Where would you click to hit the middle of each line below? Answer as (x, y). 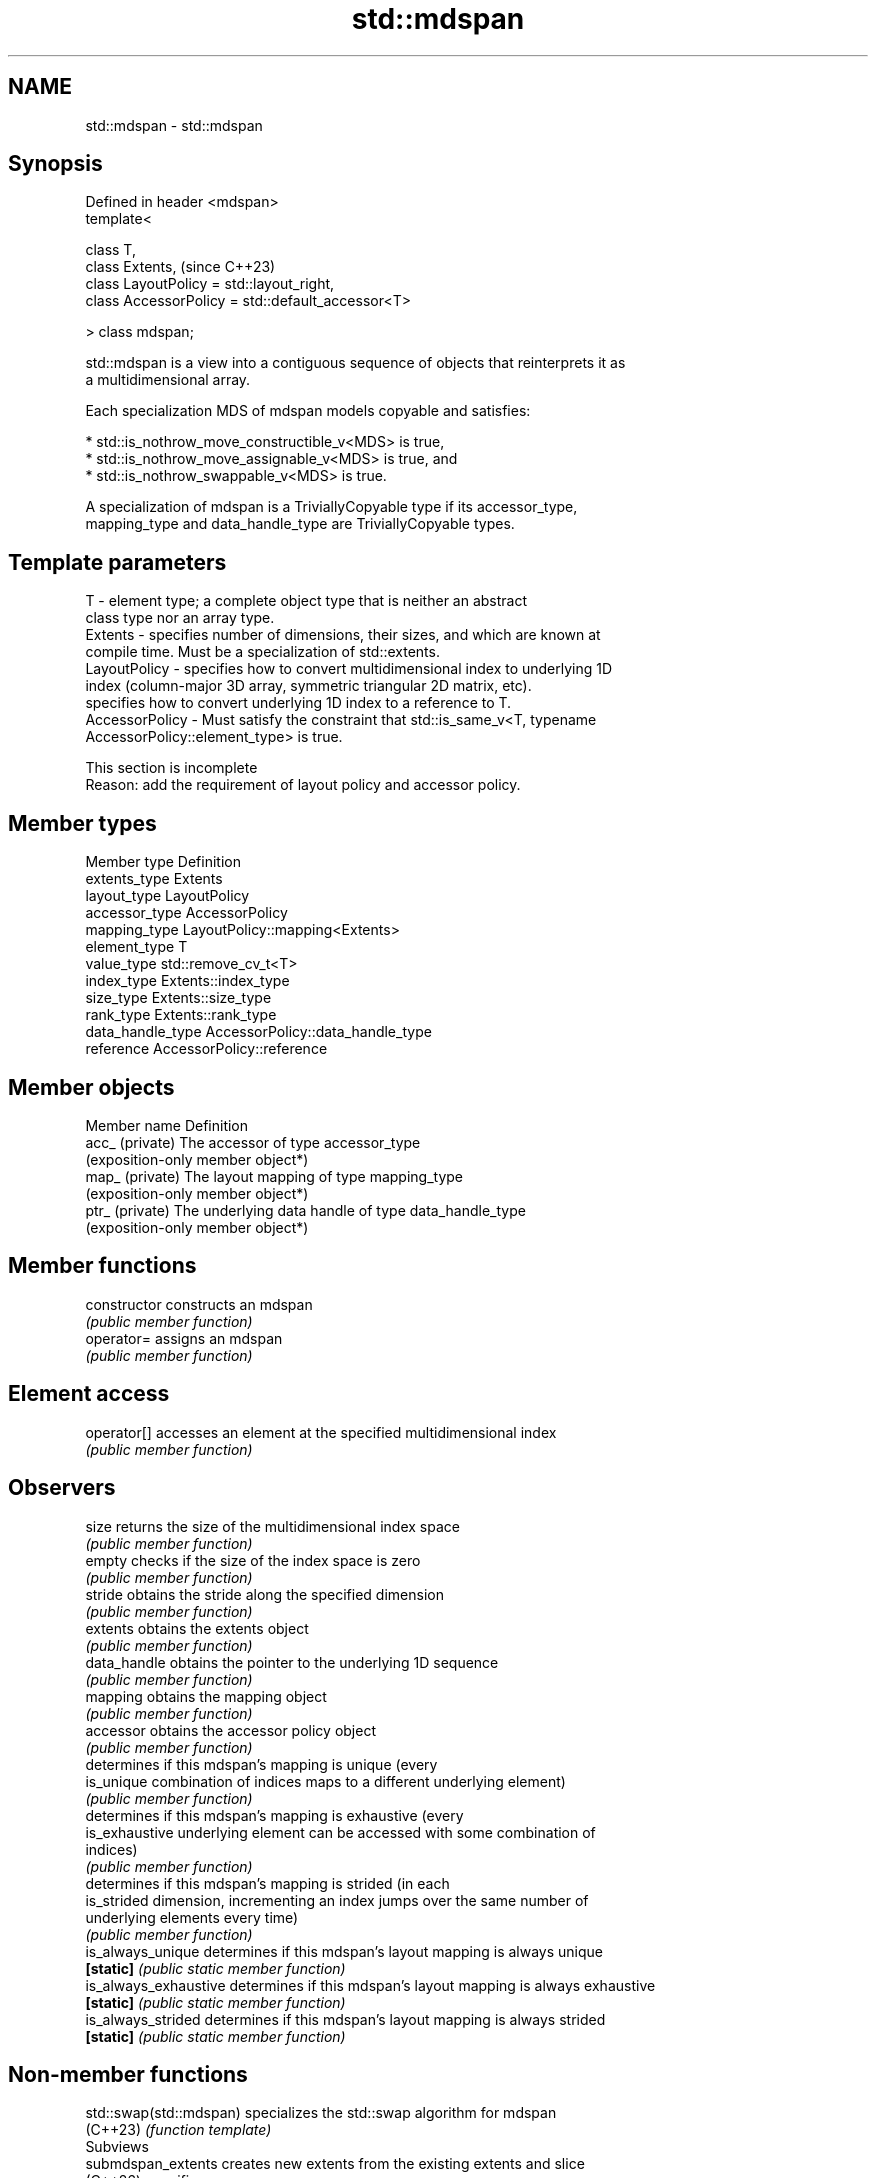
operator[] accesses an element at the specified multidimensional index (321, 1432)
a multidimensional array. (168, 380)
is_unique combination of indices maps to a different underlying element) (325, 1781)
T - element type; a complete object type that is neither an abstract (306, 601)
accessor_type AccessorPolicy (186, 913)
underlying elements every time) (192, 1917)
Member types (82, 823)
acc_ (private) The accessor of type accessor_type (253, 1142)
